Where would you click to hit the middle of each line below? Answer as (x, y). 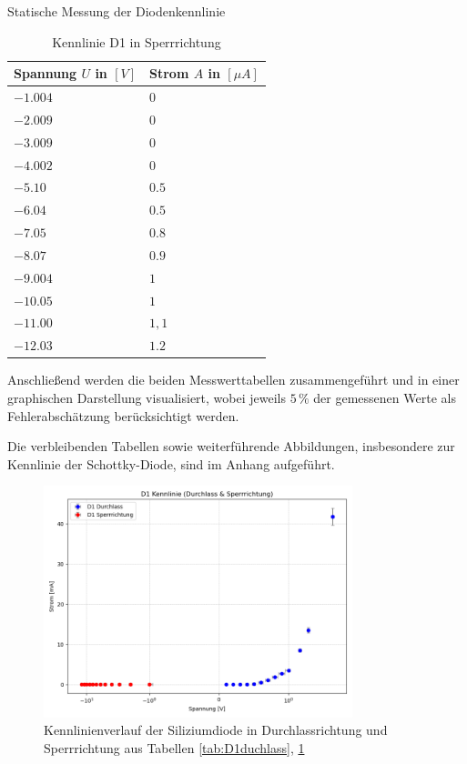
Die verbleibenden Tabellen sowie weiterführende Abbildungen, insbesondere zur (231, 446)
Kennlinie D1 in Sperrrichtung (137, 41)
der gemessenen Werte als (385, 397)
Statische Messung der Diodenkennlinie (117, 11)
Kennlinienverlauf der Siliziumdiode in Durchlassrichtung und (216, 730)
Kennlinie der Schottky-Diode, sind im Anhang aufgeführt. (171, 463)
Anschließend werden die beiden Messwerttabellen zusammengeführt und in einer (233, 380)
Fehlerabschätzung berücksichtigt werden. (123, 415)
